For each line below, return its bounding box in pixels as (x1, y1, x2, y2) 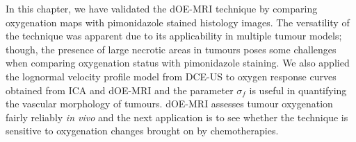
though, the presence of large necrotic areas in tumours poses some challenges (6, 42, 337, 56)
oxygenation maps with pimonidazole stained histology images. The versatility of (6, 15, 350, 29)
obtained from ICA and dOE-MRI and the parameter (6, 82, 234, 97)
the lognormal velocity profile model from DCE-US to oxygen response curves (6, 69, 337, 83)
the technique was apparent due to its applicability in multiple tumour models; (6, 28, 342, 43)
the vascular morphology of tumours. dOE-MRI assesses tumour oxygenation (6, 96, 333, 111)
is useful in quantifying (249, 82, 347, 97)
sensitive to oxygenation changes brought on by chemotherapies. (6, 123, 279, 138)
